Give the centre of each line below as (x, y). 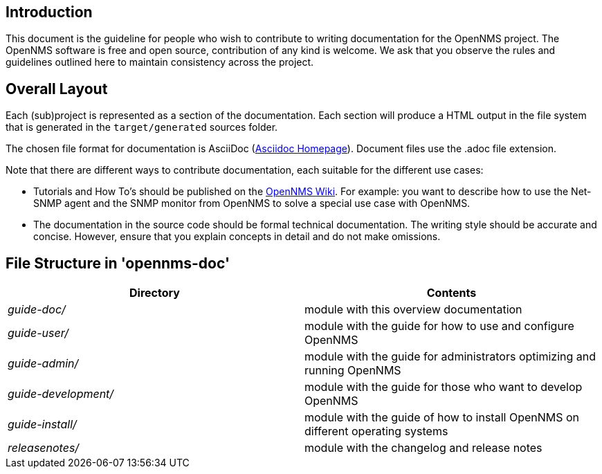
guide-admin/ (43, 364)
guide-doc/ (37, 310)
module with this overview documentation (413, 310)
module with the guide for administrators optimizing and (450, 357)
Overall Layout (57, 89)
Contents (451, 293)
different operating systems (376, 431)
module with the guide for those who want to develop (444, 387)
